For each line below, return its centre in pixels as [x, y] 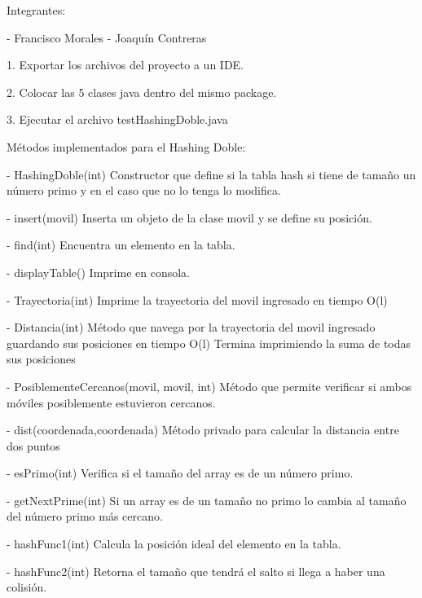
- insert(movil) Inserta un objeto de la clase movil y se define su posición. [189, 217]
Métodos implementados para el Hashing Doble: [126, 146]
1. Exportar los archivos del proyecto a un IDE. [125, 65]
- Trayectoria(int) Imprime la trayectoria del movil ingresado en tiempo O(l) [197, 299]
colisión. [27, 587]
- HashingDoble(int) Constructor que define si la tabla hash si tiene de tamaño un [211, 174]
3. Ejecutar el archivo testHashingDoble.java [117, 119]
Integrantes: [36, 10]
